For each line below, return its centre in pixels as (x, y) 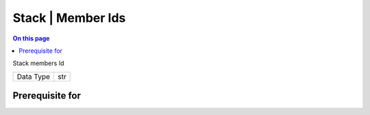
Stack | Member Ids (69, 18)
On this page (31, 38)
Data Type (34, 77)
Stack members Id (38, 63)
